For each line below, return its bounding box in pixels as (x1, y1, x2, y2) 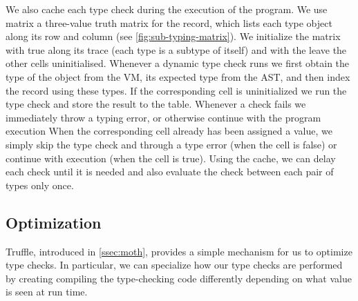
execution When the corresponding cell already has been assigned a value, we (6, 124, 332, 138)
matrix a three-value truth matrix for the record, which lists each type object (6, 15, 332, 30)
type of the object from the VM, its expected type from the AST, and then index (6, 69, 350, 84)
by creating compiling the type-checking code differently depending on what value (6, 271, 352, 285)
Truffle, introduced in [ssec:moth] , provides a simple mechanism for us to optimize (6, 244, 352, 258)
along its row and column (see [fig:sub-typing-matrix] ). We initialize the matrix (6, 29, 341, 43)
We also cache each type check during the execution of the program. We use (6, 2, 328, 16)
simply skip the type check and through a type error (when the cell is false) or (6, 137, 337, 151)
